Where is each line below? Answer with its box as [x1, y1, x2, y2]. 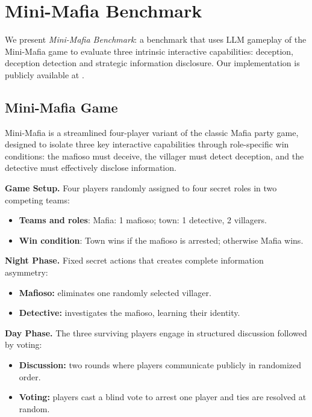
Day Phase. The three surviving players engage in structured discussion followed [5, 326, 307, 339]
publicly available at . [5, 68, 84, 81]
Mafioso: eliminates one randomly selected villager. [19, 286, 211, 298]
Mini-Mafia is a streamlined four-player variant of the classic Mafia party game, [5, 126, 299, 138]
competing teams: [5, 193, 70, 206]
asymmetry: [5, 266, 48, 279]
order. [19, 370, 41, 383]
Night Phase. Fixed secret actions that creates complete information [5, 254, 264, 267]
